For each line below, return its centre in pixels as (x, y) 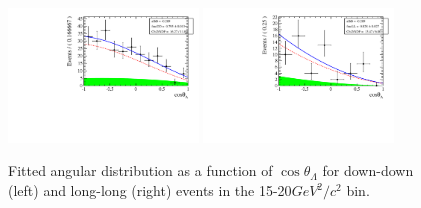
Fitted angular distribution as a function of (140, 170)
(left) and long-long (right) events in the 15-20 (150, 190)
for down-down (368, 170)
